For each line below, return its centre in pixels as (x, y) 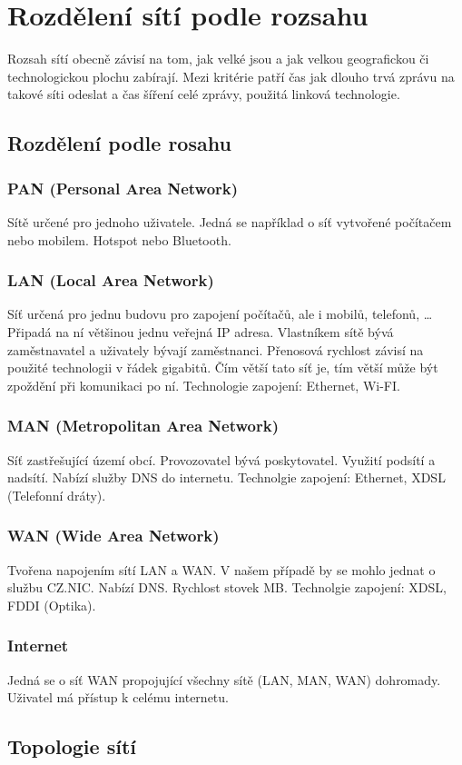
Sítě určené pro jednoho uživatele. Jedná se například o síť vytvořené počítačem (230, 221)
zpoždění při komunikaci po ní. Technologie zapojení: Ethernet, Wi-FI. (204, 385)
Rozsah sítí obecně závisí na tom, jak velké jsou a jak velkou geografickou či (218, 59)
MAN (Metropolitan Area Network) (143, 426)
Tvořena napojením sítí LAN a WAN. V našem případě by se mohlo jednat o (221, 569)
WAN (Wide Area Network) (113, 536)
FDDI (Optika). (52, 605)
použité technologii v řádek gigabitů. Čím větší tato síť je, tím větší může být (223, 368)
